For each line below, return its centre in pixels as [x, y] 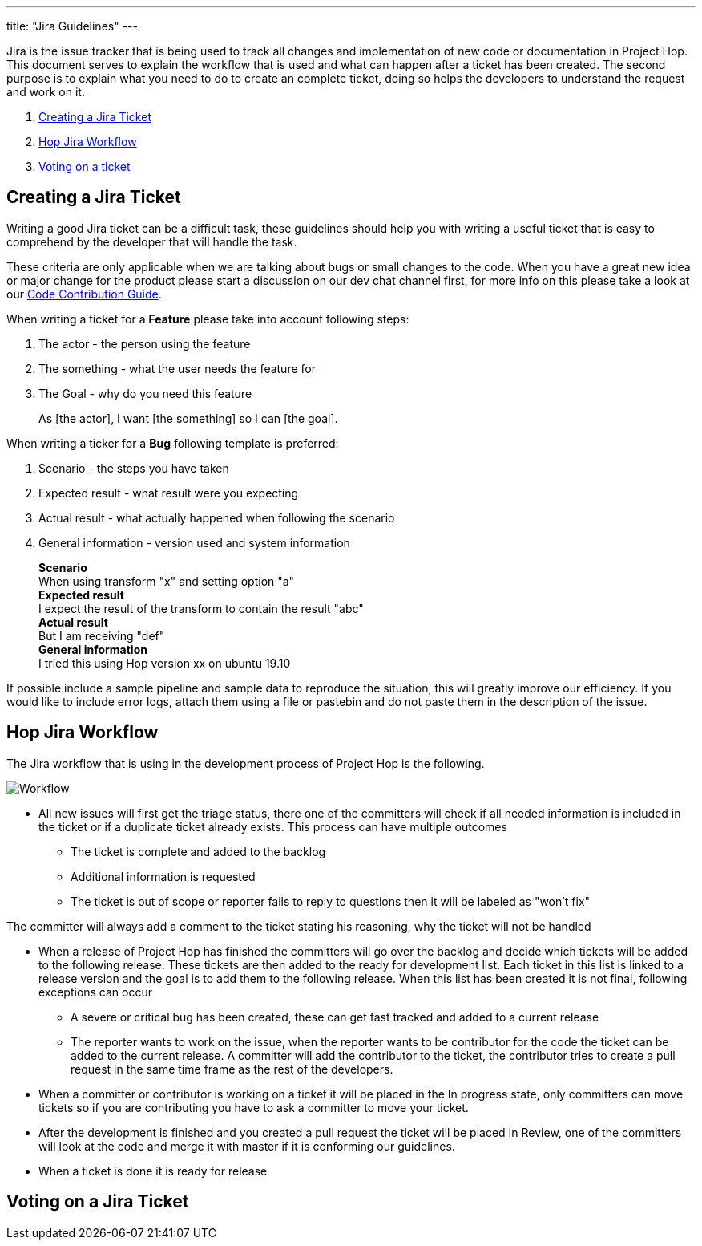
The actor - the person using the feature [145, 343]
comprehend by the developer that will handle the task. [152, 241]
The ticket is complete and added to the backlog [198, 851]
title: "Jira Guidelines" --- [72, 26]
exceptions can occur [96, 992]
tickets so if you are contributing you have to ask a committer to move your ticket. [254, 1107]
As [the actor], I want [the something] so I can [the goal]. [188, 418]
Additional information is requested [163, 876]
